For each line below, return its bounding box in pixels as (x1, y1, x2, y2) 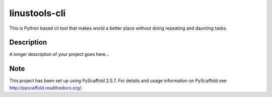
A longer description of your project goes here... (9, 51, 109, 57)
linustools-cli (9, 8, 66, 19)
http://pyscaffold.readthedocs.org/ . (9, 84, 83, 90)
